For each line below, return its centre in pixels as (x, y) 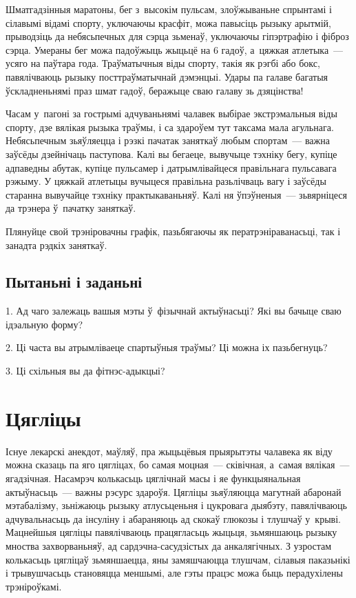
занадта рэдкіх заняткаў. (56, 245)
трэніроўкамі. (34, 586)
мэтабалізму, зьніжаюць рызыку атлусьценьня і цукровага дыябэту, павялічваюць (176, 505)
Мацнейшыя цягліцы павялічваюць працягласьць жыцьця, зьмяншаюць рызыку (171, 532)
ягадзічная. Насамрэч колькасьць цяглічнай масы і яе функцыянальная (153, 478)
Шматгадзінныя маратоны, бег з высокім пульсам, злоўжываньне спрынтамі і (169, 9)
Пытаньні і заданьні (74, 282)
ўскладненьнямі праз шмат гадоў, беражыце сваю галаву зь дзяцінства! (155, 90)
